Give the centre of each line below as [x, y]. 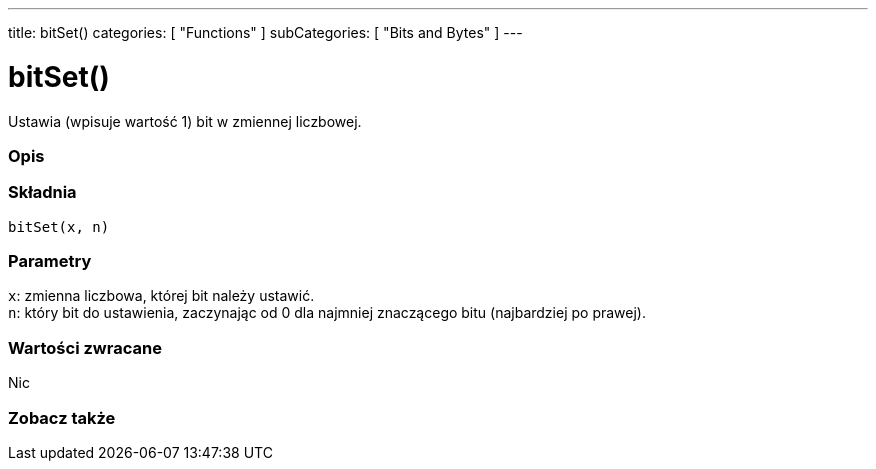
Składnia [42, 192]
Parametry [50, 261]
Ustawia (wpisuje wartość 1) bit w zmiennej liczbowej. [185, 121]
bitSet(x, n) [59, 226]
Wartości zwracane [85, 347]
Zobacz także [62, 417]
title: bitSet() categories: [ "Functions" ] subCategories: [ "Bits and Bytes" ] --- [265, 32]
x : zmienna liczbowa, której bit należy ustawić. [161, 296]
